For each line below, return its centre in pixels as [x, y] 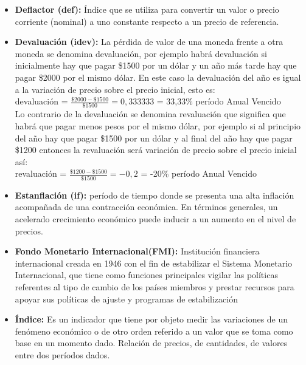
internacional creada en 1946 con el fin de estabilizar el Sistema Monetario [154, 263]
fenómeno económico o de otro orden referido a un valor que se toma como [154, 331]
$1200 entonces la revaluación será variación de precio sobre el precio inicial [156, 150]
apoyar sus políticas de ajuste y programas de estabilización [126, 298]
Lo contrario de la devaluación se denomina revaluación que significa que [150, 114]
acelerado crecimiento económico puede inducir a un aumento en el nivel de [155, 218]
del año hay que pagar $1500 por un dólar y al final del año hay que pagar [154, 138]
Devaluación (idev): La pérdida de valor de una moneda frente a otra [149, 42]
